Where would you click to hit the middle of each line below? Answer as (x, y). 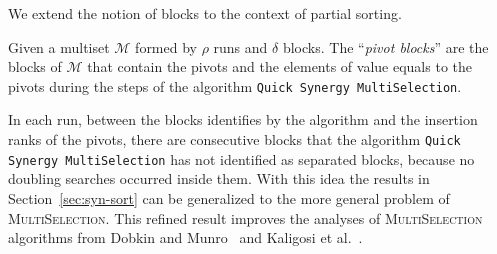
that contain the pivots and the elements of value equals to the (279, 66)
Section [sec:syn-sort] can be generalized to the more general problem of (229, 197)
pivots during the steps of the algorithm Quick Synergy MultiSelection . (235, 85)
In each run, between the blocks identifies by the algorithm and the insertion (243, 119)
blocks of (35, 66)
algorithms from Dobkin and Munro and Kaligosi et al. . (185, 237)
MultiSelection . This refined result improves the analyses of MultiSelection (245, 217)
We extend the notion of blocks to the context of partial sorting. (205, 13)
